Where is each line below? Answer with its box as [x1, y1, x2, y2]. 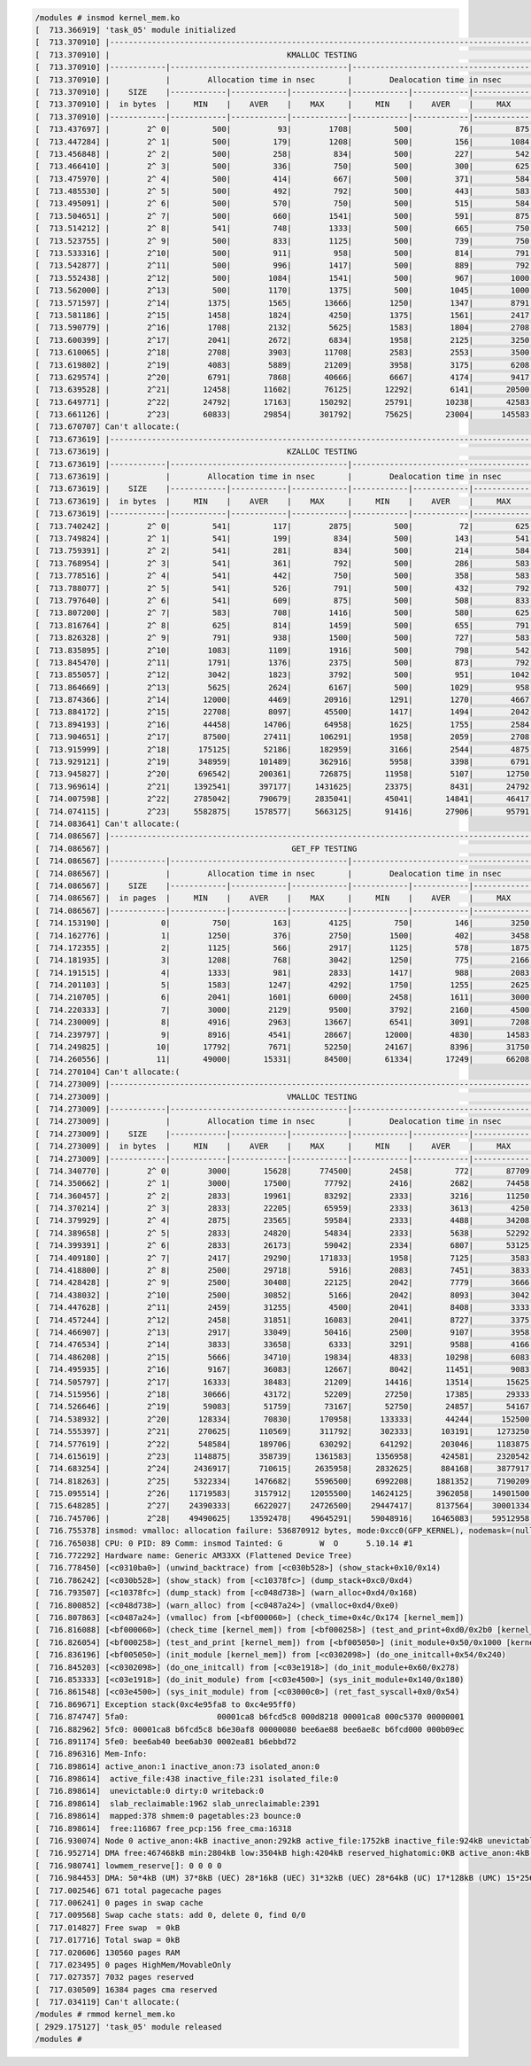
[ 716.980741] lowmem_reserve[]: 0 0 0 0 [35, 1860, 222, 1870]
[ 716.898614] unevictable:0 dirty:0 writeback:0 [35, 1786, 265, 1797]
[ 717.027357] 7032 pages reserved [35, 1972, 195, 1983]
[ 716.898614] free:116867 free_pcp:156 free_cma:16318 [35, 1823, 292, 1834]
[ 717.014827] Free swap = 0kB [35, 1922, 181, 1932]
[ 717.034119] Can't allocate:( [35, 1997, 181, 2008]
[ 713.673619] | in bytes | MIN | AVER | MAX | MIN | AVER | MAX [35, 496, 512, 506]
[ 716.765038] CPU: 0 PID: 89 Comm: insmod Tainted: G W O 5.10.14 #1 [35, 1538, 413, 1548]
